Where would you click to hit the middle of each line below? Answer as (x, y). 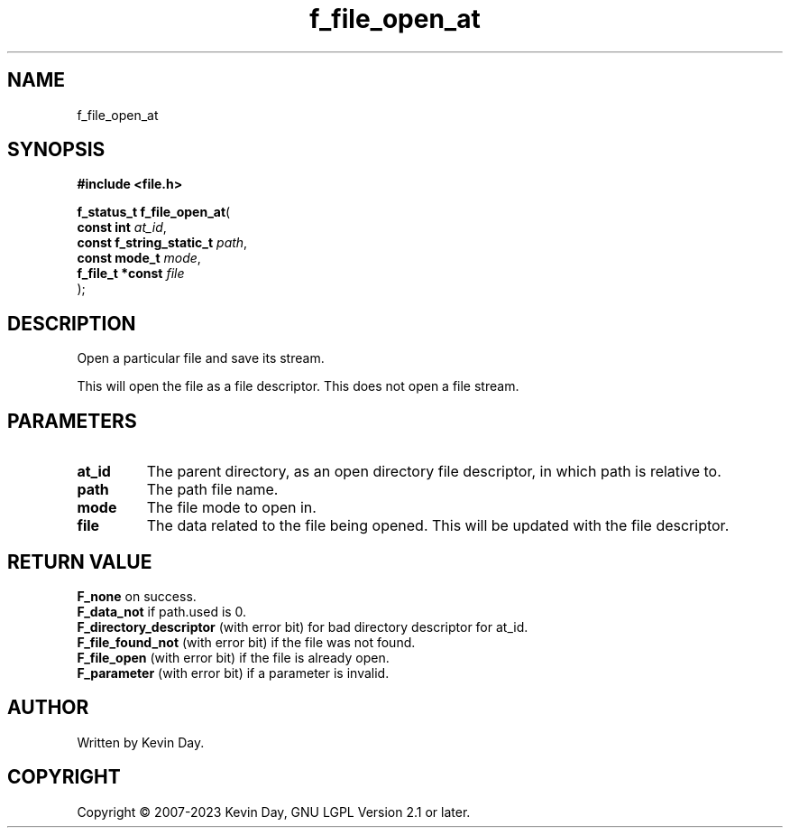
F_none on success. (137, 596)
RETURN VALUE (80, 561)
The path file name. (212, 490)
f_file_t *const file (131, 274)
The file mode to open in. (231, 508)
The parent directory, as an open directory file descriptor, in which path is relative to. (434, 472)
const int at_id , (122, 227)
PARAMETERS (72, 421)
